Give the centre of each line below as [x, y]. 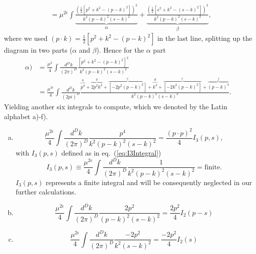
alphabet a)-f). [26, 116]
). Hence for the [120, 50]
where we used [26, 38]
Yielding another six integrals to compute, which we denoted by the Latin [116, 106]
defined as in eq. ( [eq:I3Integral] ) [111, 153]
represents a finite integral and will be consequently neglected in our [149, 182]
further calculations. [46, 192]
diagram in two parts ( [38, 50]
